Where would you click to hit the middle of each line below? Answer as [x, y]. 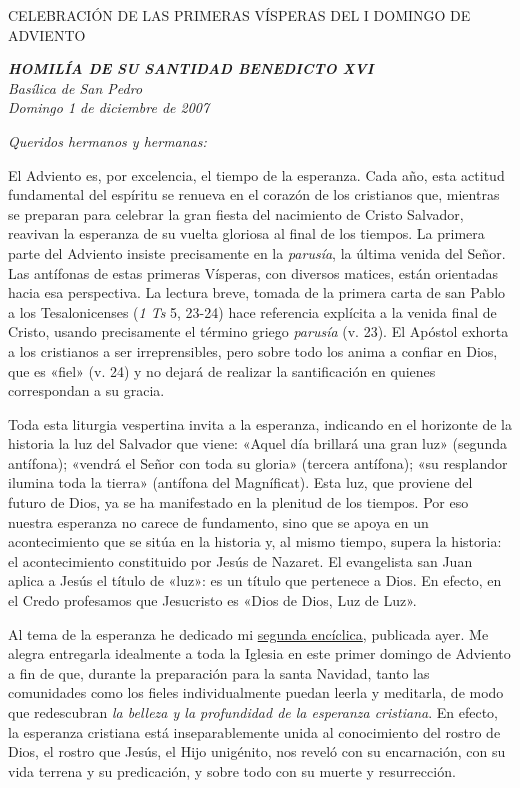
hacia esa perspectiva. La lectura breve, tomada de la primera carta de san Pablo [257, 292]
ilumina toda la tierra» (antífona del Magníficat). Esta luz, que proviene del [240, 482]
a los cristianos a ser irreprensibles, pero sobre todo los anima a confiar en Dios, [253, 350]
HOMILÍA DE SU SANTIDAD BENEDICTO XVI [191, 68]
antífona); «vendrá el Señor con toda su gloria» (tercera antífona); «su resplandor [258, 462]
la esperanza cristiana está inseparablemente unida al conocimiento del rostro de [254, 731]
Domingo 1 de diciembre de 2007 [109, 107]
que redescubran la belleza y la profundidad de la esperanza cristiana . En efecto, [253, 712]
